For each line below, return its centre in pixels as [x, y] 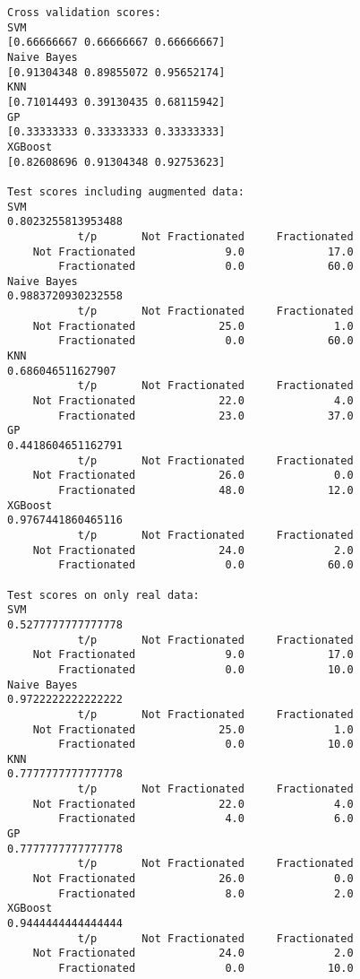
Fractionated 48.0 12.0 [206, 490]
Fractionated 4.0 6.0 [206, 819]
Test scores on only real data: [103, 595]
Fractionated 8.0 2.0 [206, 893]
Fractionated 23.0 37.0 [206, 416]
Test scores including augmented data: [126, 191]
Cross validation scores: [84, 13]
